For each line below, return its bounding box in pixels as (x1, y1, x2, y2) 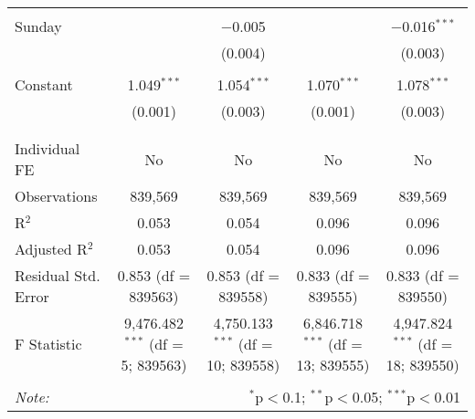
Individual (15, 138, 80, 159)
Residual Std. (15, 265, 100, 286)
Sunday (15, 16, 62, 37)
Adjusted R (15, 238, 88, 259)
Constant (15, 74, 73, 95)
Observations (15, 185, 98, 206)
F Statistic (15, 333, 82, 354)
